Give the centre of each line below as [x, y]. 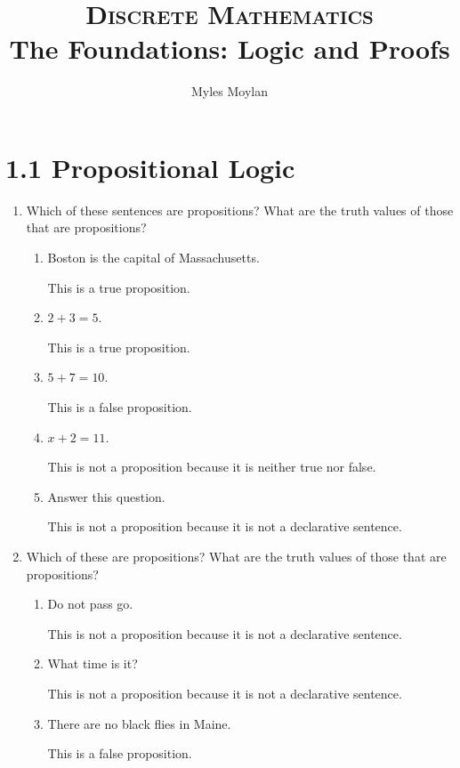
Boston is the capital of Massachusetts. [153, 258]
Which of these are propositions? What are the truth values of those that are [236, 556]
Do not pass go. [90, 604]
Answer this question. [106, 496]
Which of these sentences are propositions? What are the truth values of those [240, 210]
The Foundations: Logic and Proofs [230, 49]
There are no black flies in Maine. [139, 723]
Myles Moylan [230, 91]
